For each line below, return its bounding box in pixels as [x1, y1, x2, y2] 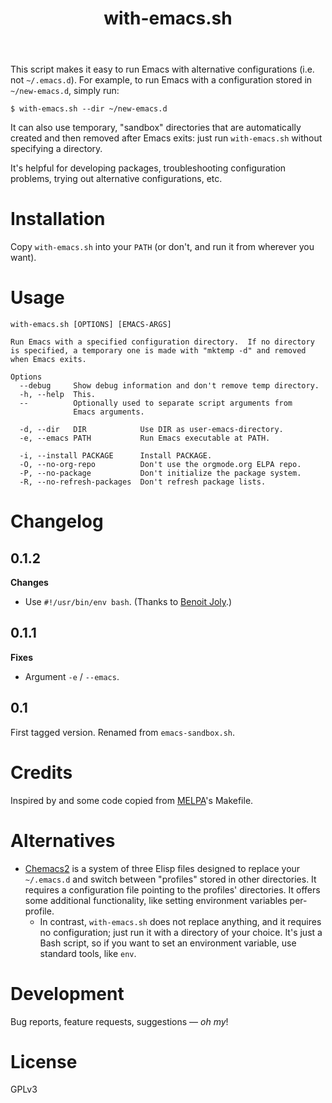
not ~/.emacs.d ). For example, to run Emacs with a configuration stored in [10, 74, 313, 86]
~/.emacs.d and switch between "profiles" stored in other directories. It [24, 873, 317, 885]
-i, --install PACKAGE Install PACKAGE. [19, 451, 213, 461]
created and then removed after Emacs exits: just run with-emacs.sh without [10, 132, 323, 144]
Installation [10, 208, 106, 231]
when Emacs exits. [10, 355, 87, 365]
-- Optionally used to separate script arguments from [19, 398, 293, 409]
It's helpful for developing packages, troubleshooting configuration [10, 162, 287, 174]
